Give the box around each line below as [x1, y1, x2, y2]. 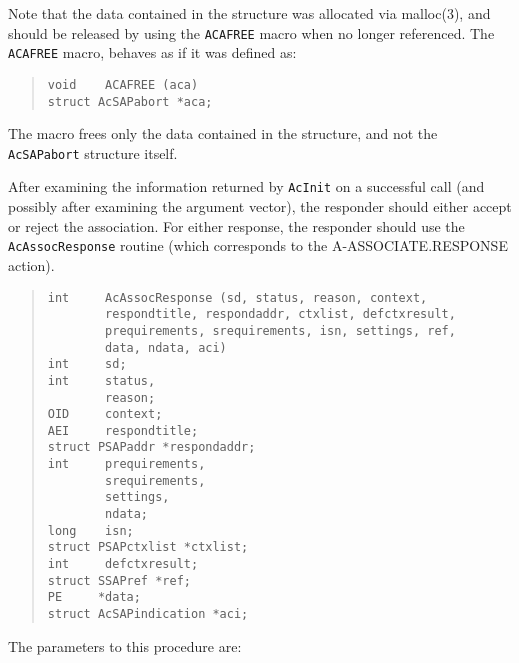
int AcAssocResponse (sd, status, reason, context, [47, 290, 428, 305]
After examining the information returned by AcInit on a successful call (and [8, 176, 485, 197]
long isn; [47, 523, 134, 538]
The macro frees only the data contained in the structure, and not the [8, 123, 438, 144]
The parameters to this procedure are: [8, 635, 242, 656]
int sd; [47, 357, 127, 372]
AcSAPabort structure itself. [8, 142, 178, 163]
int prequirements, [47, 457, 206, 472]
